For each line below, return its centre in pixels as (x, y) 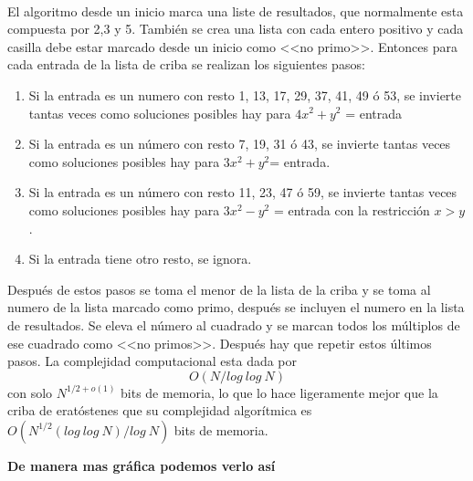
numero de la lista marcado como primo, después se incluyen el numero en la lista (236, 307)
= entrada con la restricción (352, 209)
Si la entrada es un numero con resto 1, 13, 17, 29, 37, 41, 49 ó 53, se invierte (245, 94)
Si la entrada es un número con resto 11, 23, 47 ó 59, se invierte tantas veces (243, 192)
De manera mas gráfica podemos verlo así (142, 465)
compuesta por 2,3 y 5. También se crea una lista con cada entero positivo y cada (236, 29)
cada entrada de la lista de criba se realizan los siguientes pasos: (186, 64)
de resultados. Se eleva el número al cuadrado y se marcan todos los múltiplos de (234, 324)
